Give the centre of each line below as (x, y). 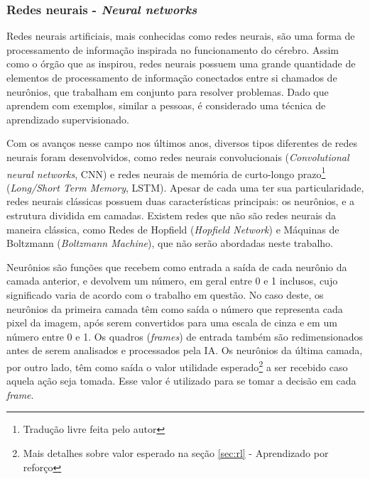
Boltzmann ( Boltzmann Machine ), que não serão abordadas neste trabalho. (170, 243)
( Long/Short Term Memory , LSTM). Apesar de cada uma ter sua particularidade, (185, 187)
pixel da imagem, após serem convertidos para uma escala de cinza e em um (172, 323)
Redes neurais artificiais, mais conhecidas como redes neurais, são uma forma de (181, 36)
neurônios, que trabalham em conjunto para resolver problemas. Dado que (168, 91)
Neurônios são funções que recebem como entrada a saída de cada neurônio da (177, 266)
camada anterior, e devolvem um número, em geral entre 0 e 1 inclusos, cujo (172, 281)
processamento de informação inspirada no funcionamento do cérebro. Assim (173, 49)
